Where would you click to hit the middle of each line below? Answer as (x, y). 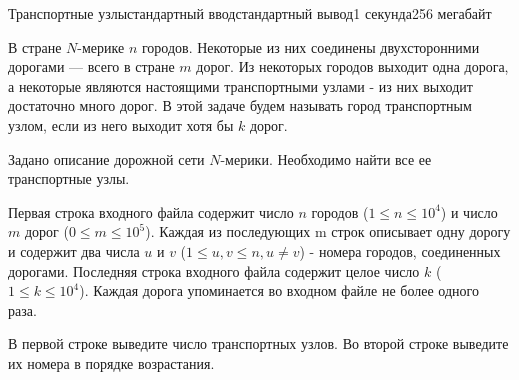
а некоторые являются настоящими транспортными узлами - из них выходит (240, 85)
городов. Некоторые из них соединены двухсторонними (310, 46)
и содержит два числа (74, 250)
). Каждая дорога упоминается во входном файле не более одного (279, 290)
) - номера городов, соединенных (400, 250)
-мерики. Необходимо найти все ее (326, 158)
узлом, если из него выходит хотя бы (121, 124)
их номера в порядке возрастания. (111, 362)
